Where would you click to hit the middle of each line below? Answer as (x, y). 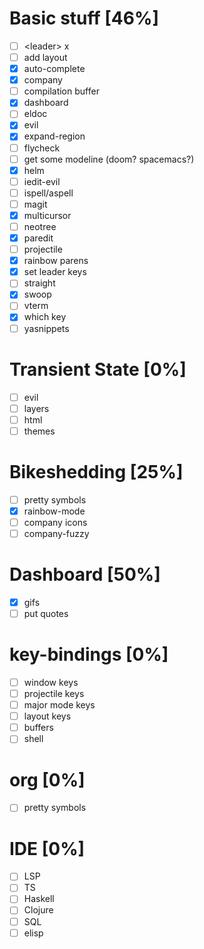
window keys (51, 682)
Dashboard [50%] (85, 574)
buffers (38, 728)
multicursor (47, 215)
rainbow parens (56, 261)
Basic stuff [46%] (84, 18)
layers (36, 408)
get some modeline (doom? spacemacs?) (109, 159)
